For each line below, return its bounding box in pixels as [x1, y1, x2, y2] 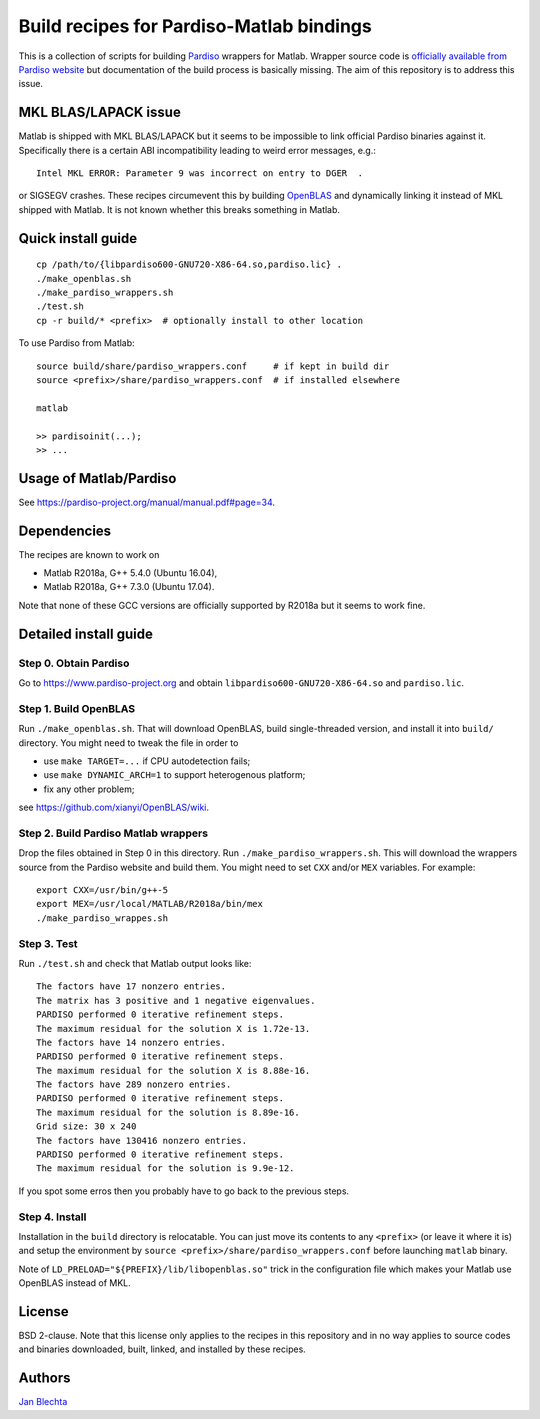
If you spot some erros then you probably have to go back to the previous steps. [18, 1185, 350, 1197]
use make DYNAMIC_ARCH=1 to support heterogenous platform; [43, 769, 306, 781]
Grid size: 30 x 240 [36, 1121, 137, 1132]
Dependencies [18, 522, 112, 539]
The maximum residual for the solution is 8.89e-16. [36, 1106, 300, 1118]
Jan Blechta [18, 1396, 68, 1408]
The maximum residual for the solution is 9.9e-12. [36, 1163, 295, 1174]
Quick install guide [18, 230, 138, 247]
